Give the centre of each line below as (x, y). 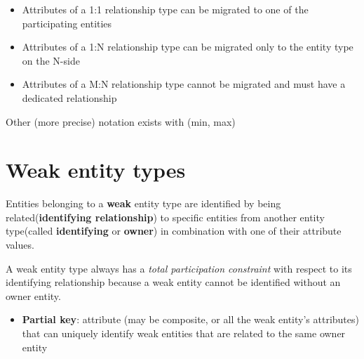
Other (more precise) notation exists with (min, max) (121, 121)
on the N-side (51, 60)
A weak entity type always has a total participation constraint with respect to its (179, 268)
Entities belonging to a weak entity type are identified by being (143, 203)
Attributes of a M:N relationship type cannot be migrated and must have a (184, 84)
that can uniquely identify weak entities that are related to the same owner (184, 333)
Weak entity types (96, 170)
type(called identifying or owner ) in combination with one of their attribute (174, 231)
